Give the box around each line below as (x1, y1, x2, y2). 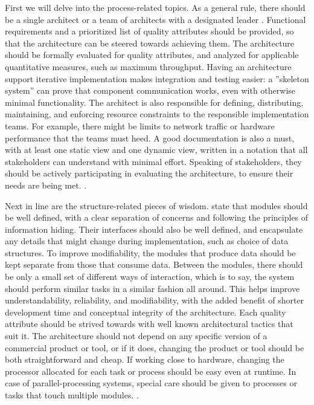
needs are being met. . (5, 178, 87, 191)
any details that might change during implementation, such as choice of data (5, 235, 289, 247)
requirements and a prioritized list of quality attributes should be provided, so (5, 25, 294, 37)
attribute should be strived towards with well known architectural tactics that (5, 317, 293, 330)
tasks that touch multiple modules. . (5, 389, 139, 401)
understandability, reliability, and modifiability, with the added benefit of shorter (5, 294, 304, 306)
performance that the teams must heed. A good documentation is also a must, (5, 131, 295, 144)
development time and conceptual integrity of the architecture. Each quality (5, 305, 286, 318)
